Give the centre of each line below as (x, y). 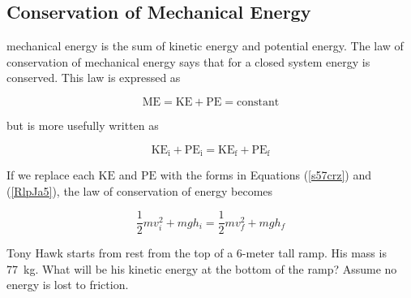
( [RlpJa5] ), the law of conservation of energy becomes (140, 190)
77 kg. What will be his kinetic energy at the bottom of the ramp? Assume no (202, 268)
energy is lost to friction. (68, 285)
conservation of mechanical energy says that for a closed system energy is (188, 61)
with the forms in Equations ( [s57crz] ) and (266, 175)
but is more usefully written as (83, 125)
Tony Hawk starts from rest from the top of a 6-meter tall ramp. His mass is (197, 253)
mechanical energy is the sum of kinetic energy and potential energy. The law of (205, 46)
